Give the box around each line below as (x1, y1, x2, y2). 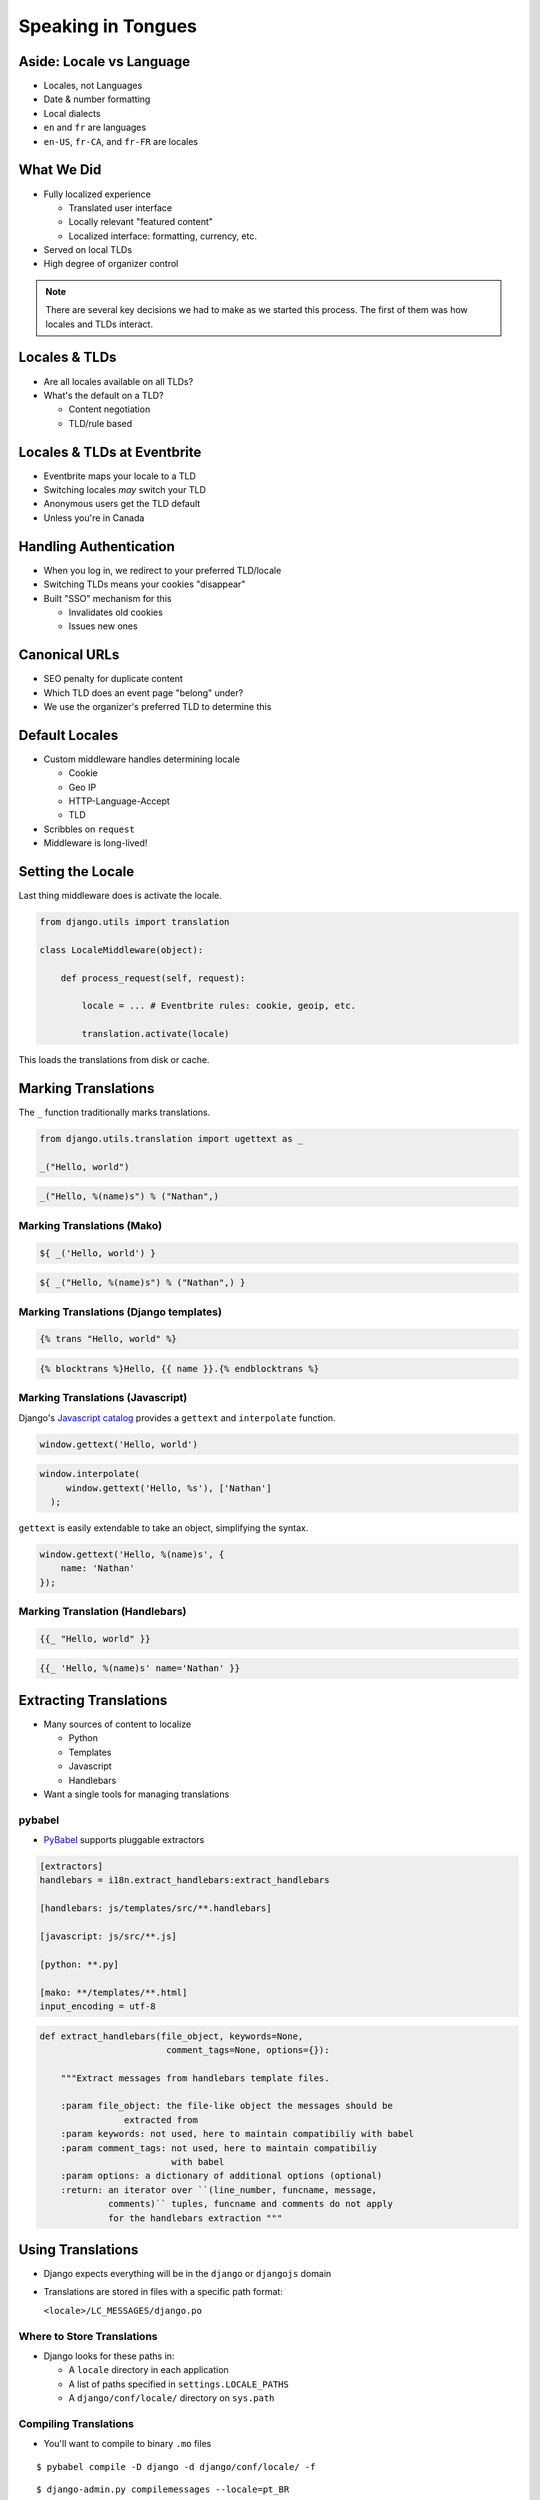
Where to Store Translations (18, 2329, 158, 2343)
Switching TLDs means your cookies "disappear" (43, 578, 246, 590)
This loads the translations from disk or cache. (18, 1054, 210, 1066)
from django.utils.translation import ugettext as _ (39, 1133, 304, 1145)
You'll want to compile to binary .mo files (43, 2438, 212, 2450)
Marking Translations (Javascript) (18, 1391, 188, 1405)
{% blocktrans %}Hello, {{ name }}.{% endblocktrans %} (39, 1363, 320, 1374)
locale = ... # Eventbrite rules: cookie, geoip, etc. (81, 1000, 357, 1012)
